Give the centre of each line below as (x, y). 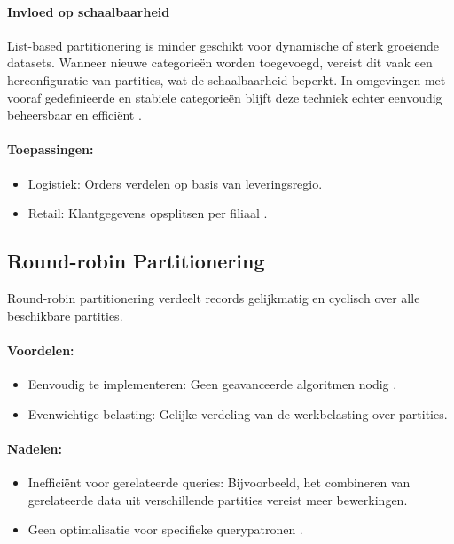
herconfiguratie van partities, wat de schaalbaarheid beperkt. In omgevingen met (227, 79)
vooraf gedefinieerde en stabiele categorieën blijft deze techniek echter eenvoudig (225, 97)
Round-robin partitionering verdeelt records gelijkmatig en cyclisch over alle (214, 297)
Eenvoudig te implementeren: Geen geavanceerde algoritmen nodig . (212, 383)
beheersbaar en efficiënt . (74, 115)
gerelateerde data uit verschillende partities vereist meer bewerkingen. (218, 499)
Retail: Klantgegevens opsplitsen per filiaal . (148, 213)
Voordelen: (41, 350)
